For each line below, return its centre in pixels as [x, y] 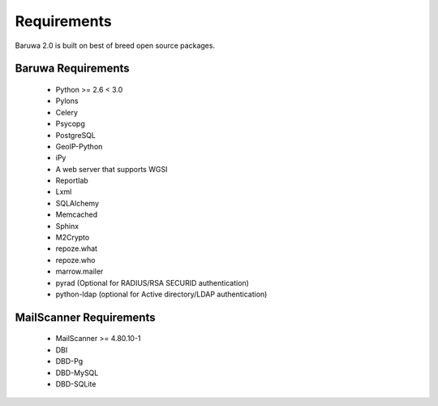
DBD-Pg [69, 361]
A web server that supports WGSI [112, 169]
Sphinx [67, 226]
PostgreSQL [76, 135]
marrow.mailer [79, 271]
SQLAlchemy [77, 203]
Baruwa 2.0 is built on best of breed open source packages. [115, 45]
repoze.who [75, 260]
